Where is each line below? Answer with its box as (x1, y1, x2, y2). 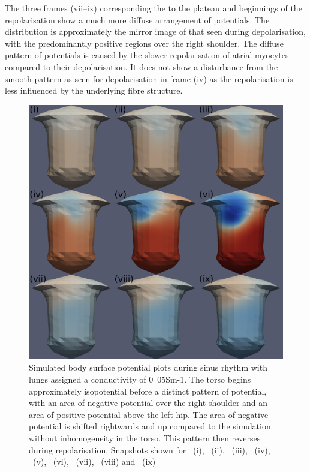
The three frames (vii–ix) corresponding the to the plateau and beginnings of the (5, 2, 302, 14)
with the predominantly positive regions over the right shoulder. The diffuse (5, 37, 284, 49)
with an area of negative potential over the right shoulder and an (29, 396, 268, 409)
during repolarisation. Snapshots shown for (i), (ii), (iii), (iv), (29, 443, 270, 456)
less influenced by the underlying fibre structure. (5, 84, 183, 97)
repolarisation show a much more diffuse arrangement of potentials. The (5, 13, 270, 26)
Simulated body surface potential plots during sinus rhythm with (29, 361, 267, 374)
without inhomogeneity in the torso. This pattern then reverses (29, 431, 261, 444)
